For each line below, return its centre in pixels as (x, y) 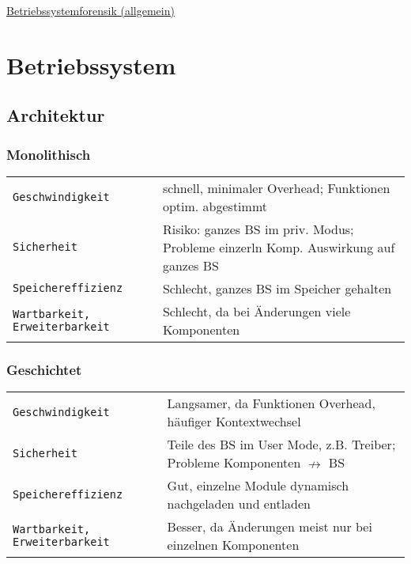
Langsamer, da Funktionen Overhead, (271, 403)
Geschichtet (44, 369)
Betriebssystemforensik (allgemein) (90, 10)
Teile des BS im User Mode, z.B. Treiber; (281, 445)
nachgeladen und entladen (239, 504)
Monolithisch (49, 154)
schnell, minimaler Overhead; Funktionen (276, 187)
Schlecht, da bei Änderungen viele (256, 311)
